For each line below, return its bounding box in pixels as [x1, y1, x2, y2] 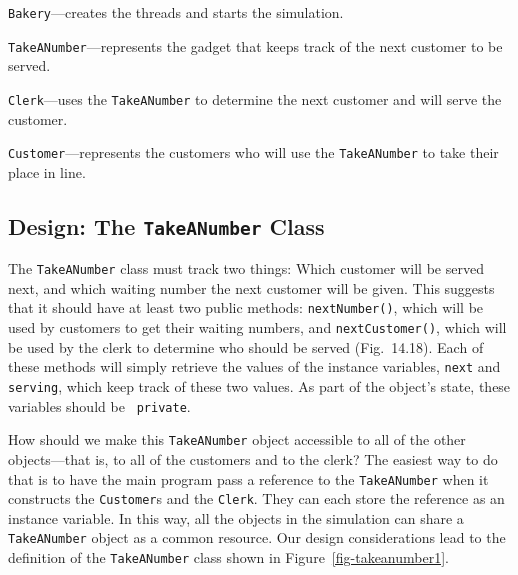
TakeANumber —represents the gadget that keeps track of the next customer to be [8, 35, 503, 56]
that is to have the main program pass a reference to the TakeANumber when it [8, 468, 489, 489]
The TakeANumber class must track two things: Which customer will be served [8, 258, 484, 279]
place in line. [8, 161, 86, 182]
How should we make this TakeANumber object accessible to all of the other [8, 429, 466, 450]
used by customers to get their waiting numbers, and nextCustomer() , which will [8, 317, 507, 338]
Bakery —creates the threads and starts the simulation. [8, 2, 344, 22]
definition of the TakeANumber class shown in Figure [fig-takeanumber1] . [8, 547, 449, 568]
